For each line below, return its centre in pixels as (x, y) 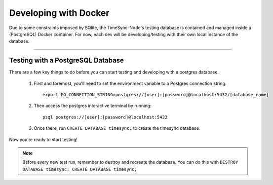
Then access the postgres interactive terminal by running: (93, 106)
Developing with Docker (59, 13)
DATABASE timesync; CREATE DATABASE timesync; (80, 169)
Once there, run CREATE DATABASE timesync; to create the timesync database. (117, 128)
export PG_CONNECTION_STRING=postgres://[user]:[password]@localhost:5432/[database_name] (156, 95)
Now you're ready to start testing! (43, 139)
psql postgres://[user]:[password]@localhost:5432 (105, 117)
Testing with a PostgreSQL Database (67, 60)
